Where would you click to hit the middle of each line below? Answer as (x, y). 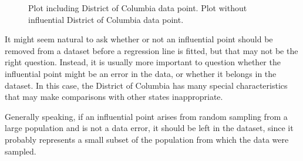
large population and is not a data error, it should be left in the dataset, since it (149, 128)
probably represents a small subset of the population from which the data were (147, 139)
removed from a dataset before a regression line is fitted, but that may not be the (151, 50)
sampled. (21, 151)
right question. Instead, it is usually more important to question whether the (143, 62)
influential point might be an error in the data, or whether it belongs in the (141, 73)
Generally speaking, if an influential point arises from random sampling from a (146, 116)
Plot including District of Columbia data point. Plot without (138, 8)
